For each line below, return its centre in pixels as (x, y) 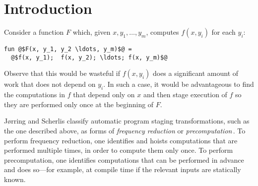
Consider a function (34, 32)
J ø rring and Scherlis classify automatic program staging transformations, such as (127, 121)
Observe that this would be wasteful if (62, 73)
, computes (162, 32)
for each (224, 32)
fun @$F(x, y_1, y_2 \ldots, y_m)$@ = (68, 49)
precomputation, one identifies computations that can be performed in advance (124, 159)
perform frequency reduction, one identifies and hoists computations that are (121, 140)
